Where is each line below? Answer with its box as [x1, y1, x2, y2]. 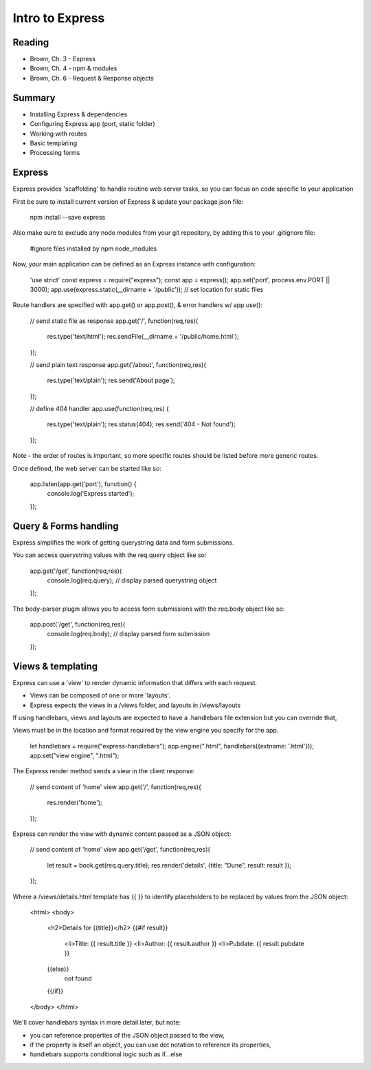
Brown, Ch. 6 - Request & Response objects [30, 74, 154, 82]
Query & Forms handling [12, 520, 119, 532]
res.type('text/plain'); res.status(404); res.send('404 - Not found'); [47, 420, 236, 428]
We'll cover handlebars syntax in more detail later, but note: [12, 1018, 181, 1027]
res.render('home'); [47, 799, 102, 807]
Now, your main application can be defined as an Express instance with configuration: [12, 260, 256, 269]
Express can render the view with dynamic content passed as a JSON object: [12, 830, 232, 838]
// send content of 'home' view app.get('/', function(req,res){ [30, 782, 202, 791]
